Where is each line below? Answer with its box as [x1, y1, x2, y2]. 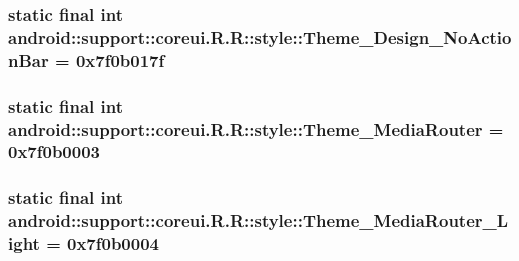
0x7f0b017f [75, 47, 165, 72]
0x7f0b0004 [67, 231, 159, 256]
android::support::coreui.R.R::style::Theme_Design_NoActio [8, 24, 512, 49]
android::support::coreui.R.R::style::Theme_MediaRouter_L [8, 208, 509, 233]
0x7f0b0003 [8, 139, 100, 164]
